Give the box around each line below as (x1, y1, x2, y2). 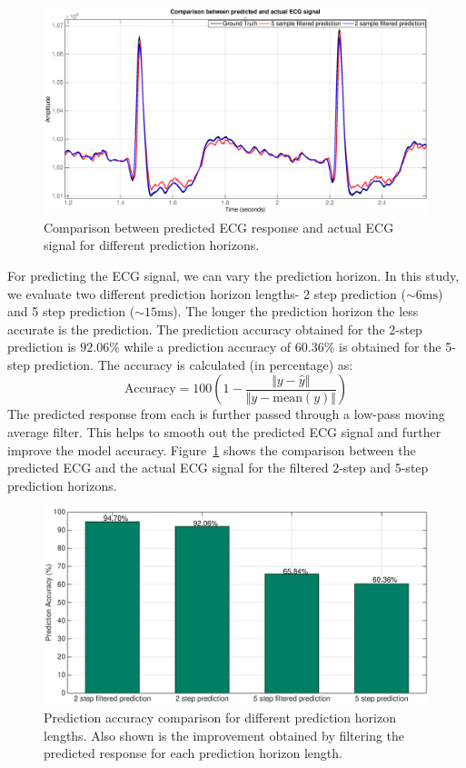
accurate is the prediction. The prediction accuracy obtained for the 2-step (7, 319, 422, 338)
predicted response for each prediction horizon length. (44, 743, 342, 763)
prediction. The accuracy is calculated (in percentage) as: (34, 354, 353, 374)
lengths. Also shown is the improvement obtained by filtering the (44, 725, 405, 744)
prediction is (7, 337, 76, 356)
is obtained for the (339, 337, 441, 356)
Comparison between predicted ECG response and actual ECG (44, 217, 394, 236)
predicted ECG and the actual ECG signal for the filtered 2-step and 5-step (7, 458, 429, 477)
